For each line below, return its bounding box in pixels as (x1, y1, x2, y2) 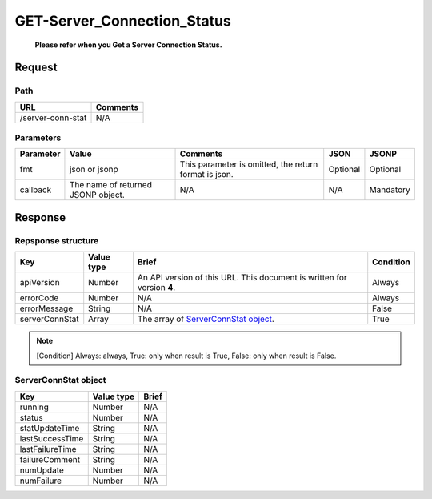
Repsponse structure (14, 235, 99, 246)
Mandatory (369, 184, 411, 195)
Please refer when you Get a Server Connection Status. (34, 40, 223, 50)
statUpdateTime (19, 422, 80, 433)
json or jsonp (69, 164, 119, 175)
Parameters (14, 132, 62, 143)
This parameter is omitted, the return (179, 159, 318, 170)
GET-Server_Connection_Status (14, 12, 231, 30)
